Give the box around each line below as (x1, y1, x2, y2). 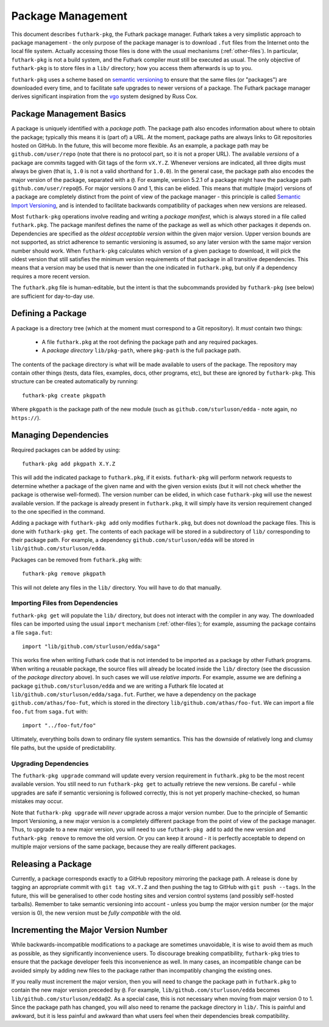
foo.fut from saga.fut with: (11, 708, 88, 715)
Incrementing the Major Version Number (11, 925, 168, 935)
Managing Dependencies (11, 430, 109, 441)
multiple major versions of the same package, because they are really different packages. (11, 843, 236, 851)
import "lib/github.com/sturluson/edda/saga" (22, 643, 161, 650)
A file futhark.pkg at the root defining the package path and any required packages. (41, 338, 258, 345)
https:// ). (11, 414, 41, 421)
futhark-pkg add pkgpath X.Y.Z (22, 460, 116, 467)
